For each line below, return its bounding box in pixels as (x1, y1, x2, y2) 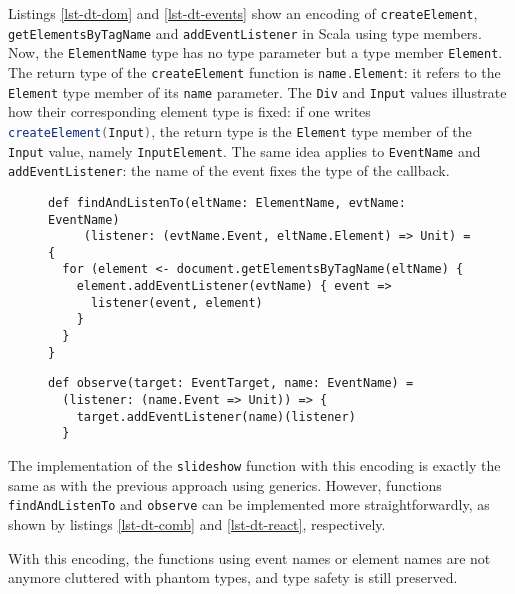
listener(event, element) (90, 295, 263, 310)
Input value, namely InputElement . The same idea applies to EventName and (8, 140, 481, 161)
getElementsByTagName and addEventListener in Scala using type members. (8, 22, 482, 43)
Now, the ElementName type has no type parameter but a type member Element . (8, 42, 503, 63)
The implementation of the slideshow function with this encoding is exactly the (8, 455, 501, 476)
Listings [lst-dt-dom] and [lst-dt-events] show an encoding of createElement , (8, 3, 478, 23)
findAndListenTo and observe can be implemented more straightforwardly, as (8, 494, 490, 515)
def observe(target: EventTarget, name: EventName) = (48, 376, 414, 391)
